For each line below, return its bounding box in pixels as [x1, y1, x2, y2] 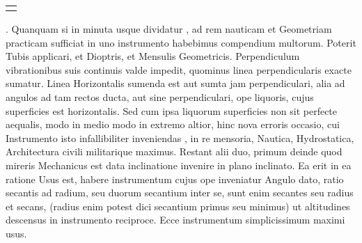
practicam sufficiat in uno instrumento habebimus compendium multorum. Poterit [6, 35, 356, 49]
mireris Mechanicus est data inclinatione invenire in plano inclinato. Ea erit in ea [6, 157, 352, 172]
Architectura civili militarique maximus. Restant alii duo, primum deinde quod [6, 144, 343, 159]
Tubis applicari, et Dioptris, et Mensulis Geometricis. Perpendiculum [6, 49, 300, 63]
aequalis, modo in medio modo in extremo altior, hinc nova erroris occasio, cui [6, 117, 340, 132]
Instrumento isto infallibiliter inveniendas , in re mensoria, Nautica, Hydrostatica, [6, 130, 354, 145]
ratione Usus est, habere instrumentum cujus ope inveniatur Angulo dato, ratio [6, 171, 344, 186]
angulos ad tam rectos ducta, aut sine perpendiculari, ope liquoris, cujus [6, 89, 314, 104]
